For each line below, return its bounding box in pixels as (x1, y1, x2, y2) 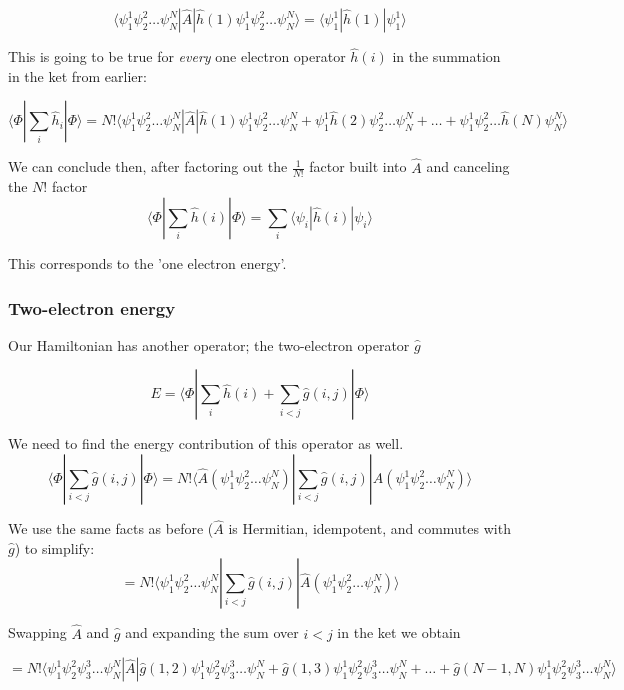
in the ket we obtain (337, 622, 461, 643)
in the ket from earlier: (8, 65, 147, 86)
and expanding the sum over (125, 622, 299, 643)
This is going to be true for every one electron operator (8, 46, 346, 67)
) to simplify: (14, 537, 95, 558)
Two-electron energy (8, 295, 176, 320)
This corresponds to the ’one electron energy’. (8, 253, 287, 274)
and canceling (426, 156, 510, 177)
